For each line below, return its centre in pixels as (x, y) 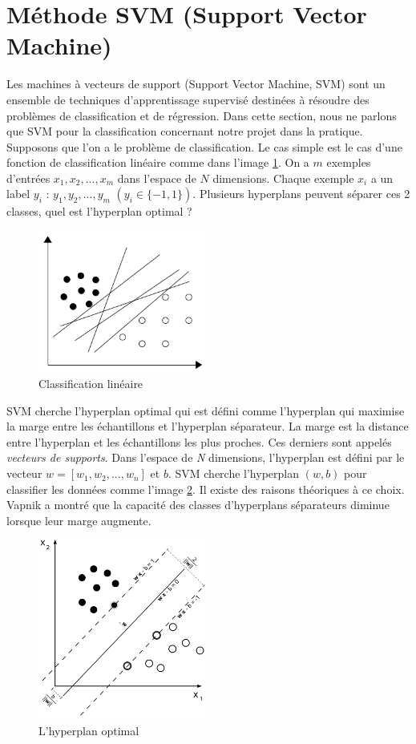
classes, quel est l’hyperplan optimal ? (99, 211)
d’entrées (28, 178)
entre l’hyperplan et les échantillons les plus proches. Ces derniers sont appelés (199, 441)
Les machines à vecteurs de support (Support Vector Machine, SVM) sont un (196, 84)
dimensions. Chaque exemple (283, 178)
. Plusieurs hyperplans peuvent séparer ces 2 (301, 194)
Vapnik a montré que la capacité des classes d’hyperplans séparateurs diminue (198, 505)
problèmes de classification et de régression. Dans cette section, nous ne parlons (202, 115)
